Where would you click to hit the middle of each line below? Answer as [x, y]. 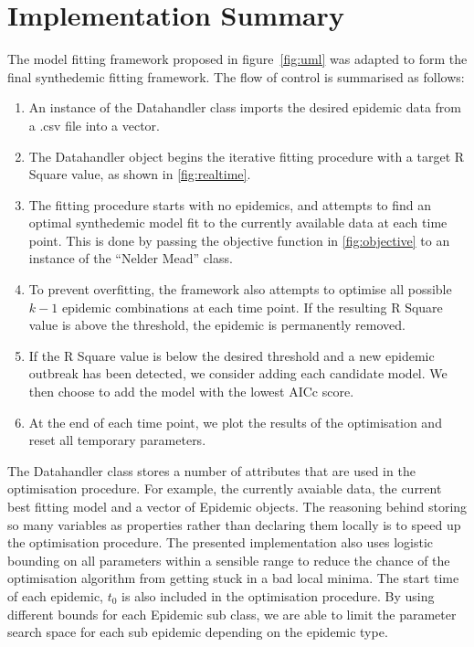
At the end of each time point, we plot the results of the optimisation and [235, 422]
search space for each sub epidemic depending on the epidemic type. [198, 632]
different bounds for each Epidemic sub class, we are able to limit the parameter [232, 614]
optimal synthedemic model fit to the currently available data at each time [238, 223]
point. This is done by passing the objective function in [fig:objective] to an [239, 240]
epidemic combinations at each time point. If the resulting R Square [252, 307]
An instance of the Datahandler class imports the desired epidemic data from [245, 107]
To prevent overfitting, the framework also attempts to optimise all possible [240, 289]
